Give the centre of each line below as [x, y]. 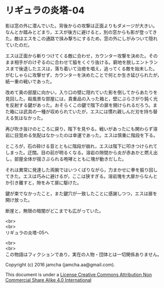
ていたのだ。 [19, 45]
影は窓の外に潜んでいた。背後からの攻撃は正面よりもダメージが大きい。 [81, 26]
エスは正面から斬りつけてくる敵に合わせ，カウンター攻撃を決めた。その [81, 56]
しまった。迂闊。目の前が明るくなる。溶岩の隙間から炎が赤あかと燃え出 [81, 152]
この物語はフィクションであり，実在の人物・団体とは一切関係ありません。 [84, 254]
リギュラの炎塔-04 [45, 11]
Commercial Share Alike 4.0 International [48, 280]
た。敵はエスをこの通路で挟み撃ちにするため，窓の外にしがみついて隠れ [81, 38]
